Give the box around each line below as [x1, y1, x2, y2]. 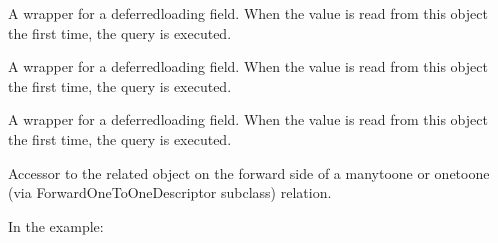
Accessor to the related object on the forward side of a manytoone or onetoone [8, 162, 490, 183]
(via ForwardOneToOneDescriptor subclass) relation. [8, 182, 332, 203]
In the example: [8, 215, 104, 236]
